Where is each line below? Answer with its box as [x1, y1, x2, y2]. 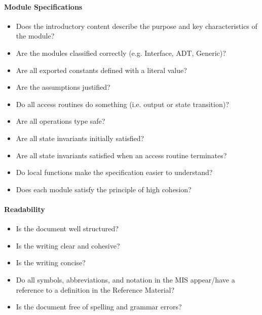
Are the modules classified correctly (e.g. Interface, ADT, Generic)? [16, 47, 226, 58]
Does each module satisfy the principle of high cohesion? [16, 184, 192, 194]
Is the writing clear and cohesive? [16, 240, 120, 251]
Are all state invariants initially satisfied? [16, 132, 144, 143]
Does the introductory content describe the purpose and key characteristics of [16, 20, 257, 31]
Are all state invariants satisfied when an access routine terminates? [16, 150, 227, 160]
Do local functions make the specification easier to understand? [16, 167, 213, 178]
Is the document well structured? [16, 223, 119, 234]
